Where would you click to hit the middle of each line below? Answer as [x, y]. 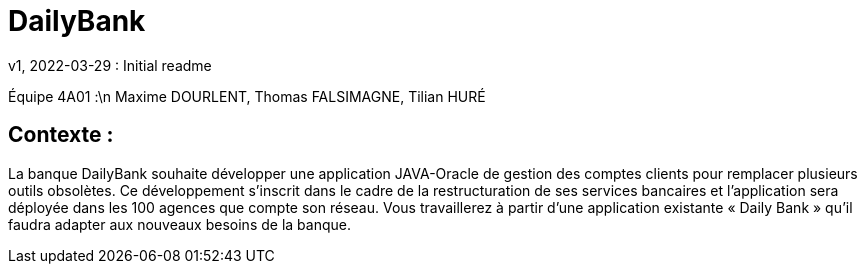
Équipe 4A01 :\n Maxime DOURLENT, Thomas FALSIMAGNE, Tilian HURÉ [247, 96]
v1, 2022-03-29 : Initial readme [110, 65]
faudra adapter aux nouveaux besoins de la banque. [179, 224]
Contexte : [61, 135]
